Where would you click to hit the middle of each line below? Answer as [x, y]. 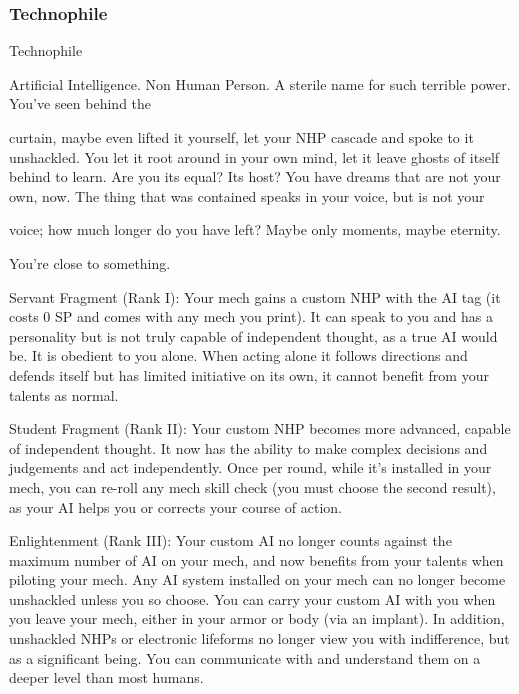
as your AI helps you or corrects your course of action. [176, 506]
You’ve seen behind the [80, 103]
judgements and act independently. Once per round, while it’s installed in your [250, 467]
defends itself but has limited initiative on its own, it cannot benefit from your [249, 374]
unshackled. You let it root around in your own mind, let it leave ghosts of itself [254, 156]
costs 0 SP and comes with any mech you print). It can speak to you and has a [251, 316]
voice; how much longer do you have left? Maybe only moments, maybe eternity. [255, 229]
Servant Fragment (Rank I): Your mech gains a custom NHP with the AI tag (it [255, 296]
